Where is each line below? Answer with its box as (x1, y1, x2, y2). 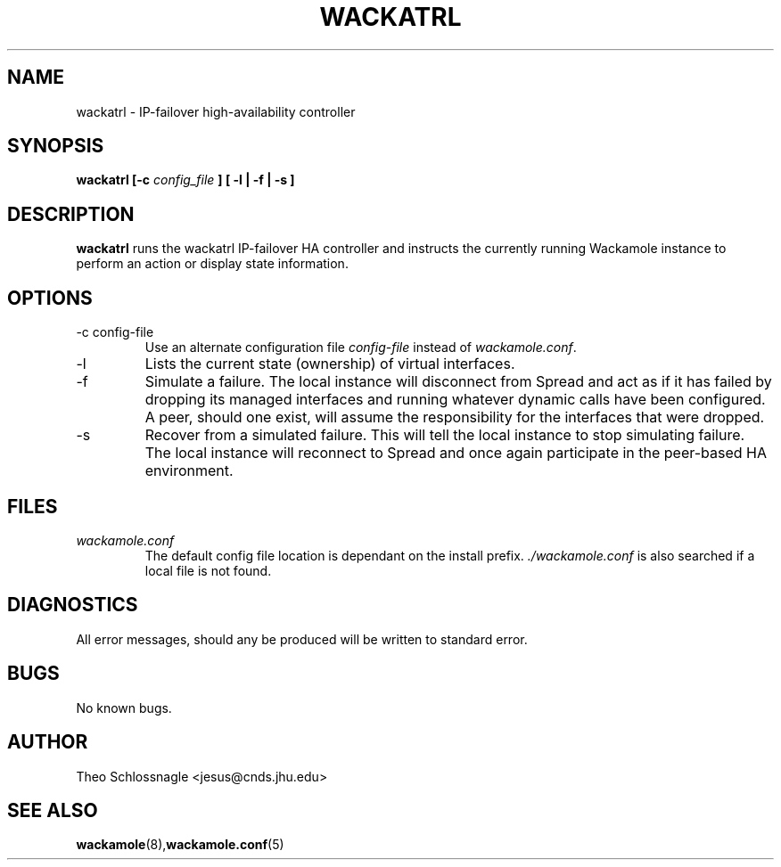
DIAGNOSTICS (7, 593, 138, 617)
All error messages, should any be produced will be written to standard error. (76, 631, 528, 647)
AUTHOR (7, 731, 88, 754)
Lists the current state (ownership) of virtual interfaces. (144, 355, 515, 373)
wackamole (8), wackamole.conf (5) (76, 837, 284, 853)
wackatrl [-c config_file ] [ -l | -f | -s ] (76, 172, 295, 188)
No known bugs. (76, 699, 172, 716)
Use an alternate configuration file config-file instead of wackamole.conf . (144, 339, 577, 356)
